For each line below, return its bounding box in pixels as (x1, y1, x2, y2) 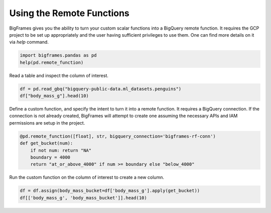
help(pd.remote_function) (20, 59, 84, 65)
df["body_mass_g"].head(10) (20, 93, 89, 99)
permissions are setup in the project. (9, 120, 85, 126)
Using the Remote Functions (9, 8, 130, 19)
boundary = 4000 (30, 154, 70, 160)
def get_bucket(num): (20, 141, 73, 146)
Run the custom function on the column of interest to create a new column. (9, 174, 164, 180)
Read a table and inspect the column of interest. (9, 72, 109, 78)
